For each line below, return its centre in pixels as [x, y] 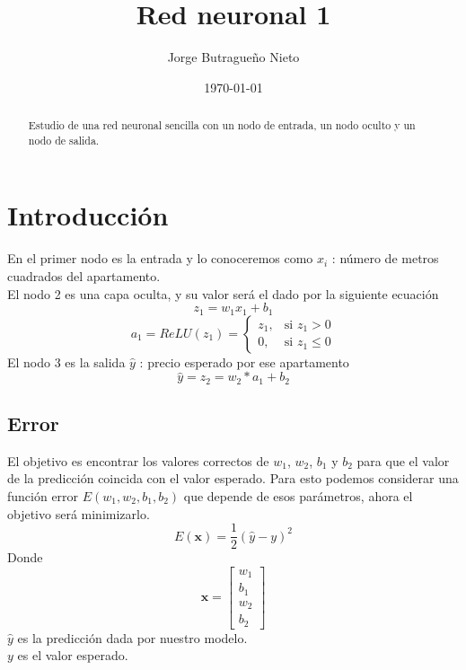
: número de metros [385, 258]
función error [43, 496]
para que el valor [403, 460]
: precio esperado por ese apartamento [244, 361]
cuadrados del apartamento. [84, 275]
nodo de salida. [64, 140]
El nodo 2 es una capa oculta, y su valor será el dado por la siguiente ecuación [223, 293]
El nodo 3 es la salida [66, 361]
